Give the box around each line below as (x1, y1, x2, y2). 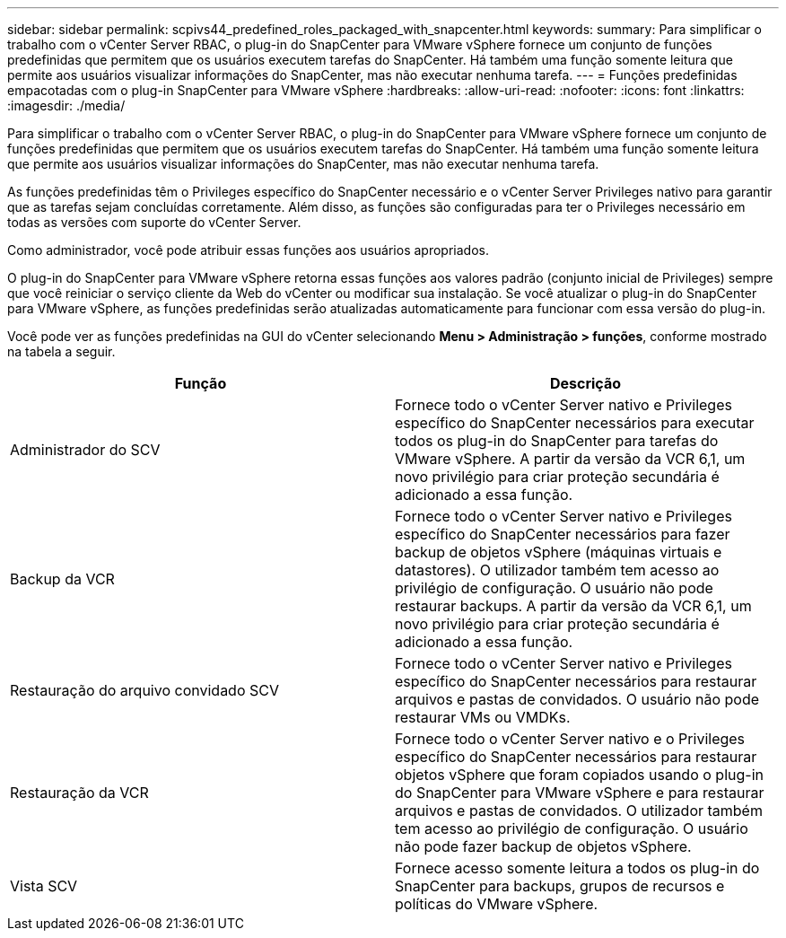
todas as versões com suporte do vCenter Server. (7, 215, 301, 230)
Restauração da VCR (10, 784, 149, 802)
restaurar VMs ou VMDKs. (395, 708, 571, 726)
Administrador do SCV (10, 441, 161, 459)
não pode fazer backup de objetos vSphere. (395, 837, 692, 855)
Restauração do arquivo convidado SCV (10, 681, 279, 699)
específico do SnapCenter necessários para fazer (395, 525, 730, 543)
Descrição (549, 374, 622, 392)
